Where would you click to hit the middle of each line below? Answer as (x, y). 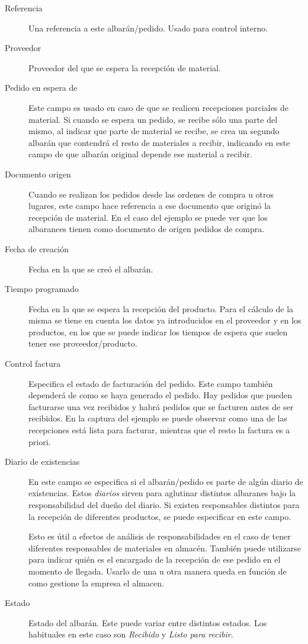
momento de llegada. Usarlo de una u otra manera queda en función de (158, 571)
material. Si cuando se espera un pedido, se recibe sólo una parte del (153, 119)
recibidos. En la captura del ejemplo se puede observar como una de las (158, 418)
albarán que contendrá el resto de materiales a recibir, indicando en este (159, 142)
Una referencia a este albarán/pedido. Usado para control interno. (148, 28)
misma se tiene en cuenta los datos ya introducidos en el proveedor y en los (165, 320)
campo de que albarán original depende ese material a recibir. (140, 154)
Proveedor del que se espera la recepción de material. (125, 67)
